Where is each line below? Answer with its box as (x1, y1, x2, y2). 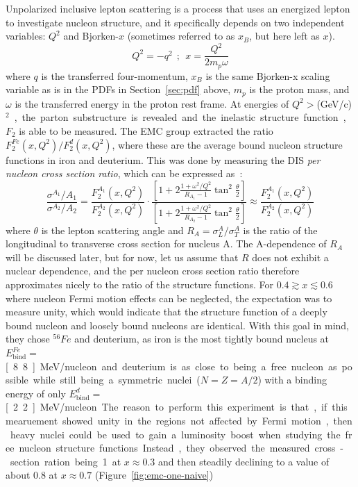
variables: (6, 28, 46, 43)
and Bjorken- (63, 28, 119, 43)
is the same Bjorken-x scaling (205, 68, 330, 83)
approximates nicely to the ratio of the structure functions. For (6, 277, 274, 292)
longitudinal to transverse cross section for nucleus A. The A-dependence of (6, 236, 327, 251)
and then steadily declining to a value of (158, 454, 330, 468)
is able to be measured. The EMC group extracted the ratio (19, 124, 273, 138)
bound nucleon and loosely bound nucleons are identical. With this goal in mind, (6, 317, 350, 332)
